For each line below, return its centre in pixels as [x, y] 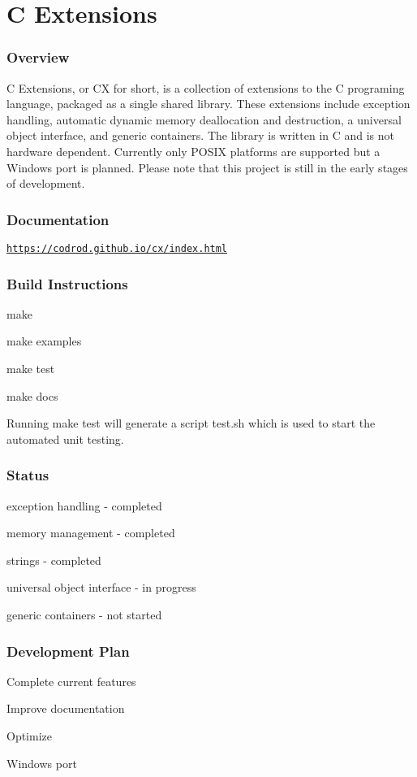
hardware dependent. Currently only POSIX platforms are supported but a [193, 151]
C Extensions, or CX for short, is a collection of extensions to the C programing [206, 87]
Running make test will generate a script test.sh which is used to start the [191, 423]
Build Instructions [67, 283]
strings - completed [54, 560]
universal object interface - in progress [101, 587]
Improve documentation [66, 708]
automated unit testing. [65, 438]
